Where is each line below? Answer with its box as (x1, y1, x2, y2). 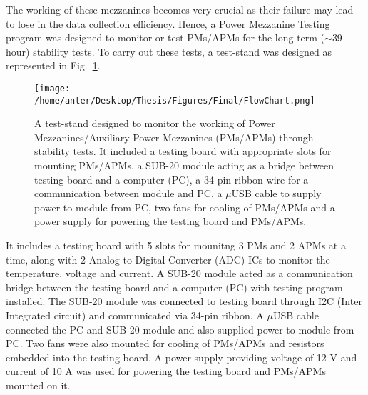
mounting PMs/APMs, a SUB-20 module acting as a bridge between (34, 158, 334, 173)
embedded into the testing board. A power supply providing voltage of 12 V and (6, 349, 357, 364)
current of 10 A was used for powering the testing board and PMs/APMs (6, 364, 326, 379)
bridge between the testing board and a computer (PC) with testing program (6, 279, 343, 294)
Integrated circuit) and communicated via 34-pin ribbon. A (6, 308, 264, 322)
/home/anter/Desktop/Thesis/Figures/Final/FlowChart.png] (34, 95, 315, 106)
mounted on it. (6, 377, 71, 392)
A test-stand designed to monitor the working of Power (34, 116, 275, 131)
